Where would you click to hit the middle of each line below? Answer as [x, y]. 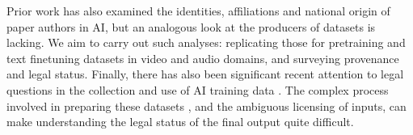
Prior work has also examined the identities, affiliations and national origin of [198, 11]
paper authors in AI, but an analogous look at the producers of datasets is [191, 26]
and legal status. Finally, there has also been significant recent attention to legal [205, 74]
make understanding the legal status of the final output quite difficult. [180, 122]
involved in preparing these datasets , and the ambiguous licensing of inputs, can [206, 105]
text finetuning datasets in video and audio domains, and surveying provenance [203, 58]
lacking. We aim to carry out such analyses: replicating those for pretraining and [206, 42]
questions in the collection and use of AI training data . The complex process [198, 89]
